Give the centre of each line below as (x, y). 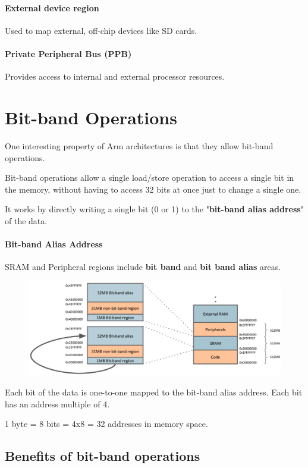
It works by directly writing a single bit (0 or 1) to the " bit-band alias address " (154, 209)
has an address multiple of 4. (57, 403)
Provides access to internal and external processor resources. (115, 76)
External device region (52, 7)
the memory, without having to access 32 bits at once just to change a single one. (153, 189)
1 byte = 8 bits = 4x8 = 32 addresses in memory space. (106, 424)
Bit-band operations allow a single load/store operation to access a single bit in (150, 178)
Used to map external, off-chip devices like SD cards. (101, 30)
